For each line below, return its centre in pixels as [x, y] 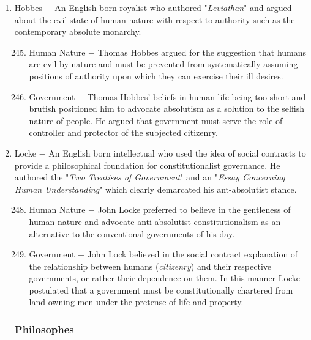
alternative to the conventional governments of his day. [132, 233]
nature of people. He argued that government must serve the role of [156, 120]
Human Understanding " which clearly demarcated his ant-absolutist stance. [155, 189]
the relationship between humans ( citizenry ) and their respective [150, 266]
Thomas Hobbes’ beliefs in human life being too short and [197, 96]
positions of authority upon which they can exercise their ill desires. [156, 76]
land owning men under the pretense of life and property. [136, 302]
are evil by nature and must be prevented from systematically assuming [163, 64]
